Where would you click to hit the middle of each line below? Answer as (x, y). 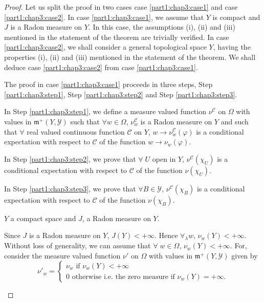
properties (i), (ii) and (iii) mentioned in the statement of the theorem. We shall (130, 57)
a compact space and (43, 218)
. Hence (166, 235)
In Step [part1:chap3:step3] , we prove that (70, 188)
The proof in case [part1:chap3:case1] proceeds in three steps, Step (108, 84)
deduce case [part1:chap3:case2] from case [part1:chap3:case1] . (101, 67)
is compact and (236, 17)
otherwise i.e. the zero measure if (123, 277)
